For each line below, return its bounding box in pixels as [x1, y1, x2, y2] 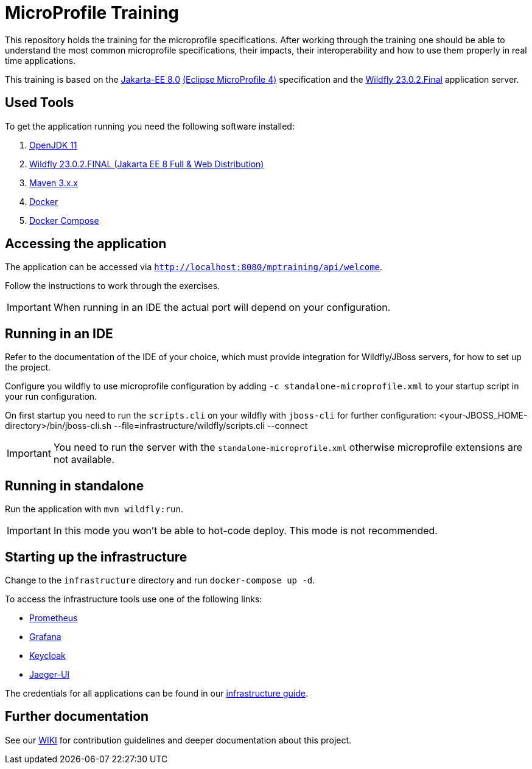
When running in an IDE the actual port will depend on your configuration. [53, 301, 391, 314]
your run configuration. [5, 391, 97, 402]
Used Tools [5, 95, 74, 111]
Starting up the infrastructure [5, 549, 187, 565]
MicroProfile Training [5, 2, 180, 23]
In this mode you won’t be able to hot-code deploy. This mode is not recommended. [53, 524, 438, 537]
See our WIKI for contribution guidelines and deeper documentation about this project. [5, 734, 352, 745]
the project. [5, 362, 51, 373]
